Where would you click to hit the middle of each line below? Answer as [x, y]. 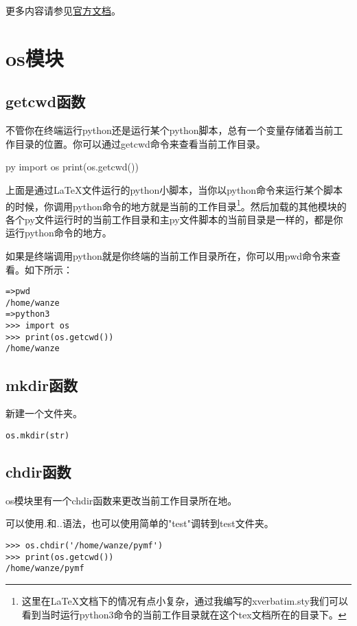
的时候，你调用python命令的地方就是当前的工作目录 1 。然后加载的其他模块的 [176, 205]
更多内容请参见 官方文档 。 [63, 10]
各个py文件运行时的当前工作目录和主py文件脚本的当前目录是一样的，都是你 [174, 219]
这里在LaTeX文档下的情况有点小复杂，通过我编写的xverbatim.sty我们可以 [185, 600]
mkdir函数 [42, 384]
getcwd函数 [46, 101]
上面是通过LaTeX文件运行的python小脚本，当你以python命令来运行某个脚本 [174, 189]
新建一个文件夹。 [44, 413]
